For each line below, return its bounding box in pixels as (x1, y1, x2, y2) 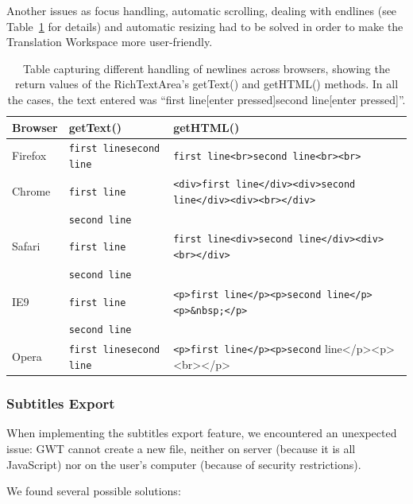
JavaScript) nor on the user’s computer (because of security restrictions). (6, 456, 361, 472)
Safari (12, 238, 41, 254)
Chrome (12, 182, 51, 199)
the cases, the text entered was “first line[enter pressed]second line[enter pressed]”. (7, 91, 406, 107)
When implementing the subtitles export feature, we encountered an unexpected (6, 425, 397, 441)
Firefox (12, 147, 47, 164)
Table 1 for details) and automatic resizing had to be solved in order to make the (6, 17, 403, 34)
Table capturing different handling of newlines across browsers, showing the (23, 60, 390, 76)
